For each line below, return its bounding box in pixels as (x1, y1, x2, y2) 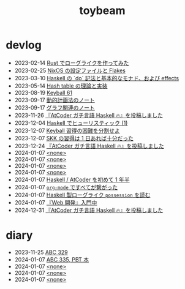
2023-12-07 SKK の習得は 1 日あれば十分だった (14, 134, 134, 141)
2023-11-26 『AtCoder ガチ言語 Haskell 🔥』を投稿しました (14, 111, 163, 119)
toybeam (79, 4, 126, 18)
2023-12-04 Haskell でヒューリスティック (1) (14, 119, 128, 126)
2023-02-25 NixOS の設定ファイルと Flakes (14, 67, 126, 74)
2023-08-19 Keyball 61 (14, 89, 73, 96)
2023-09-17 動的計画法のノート (14, 96, 96, 103)
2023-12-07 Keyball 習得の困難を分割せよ (14, 127, 120, 134)
